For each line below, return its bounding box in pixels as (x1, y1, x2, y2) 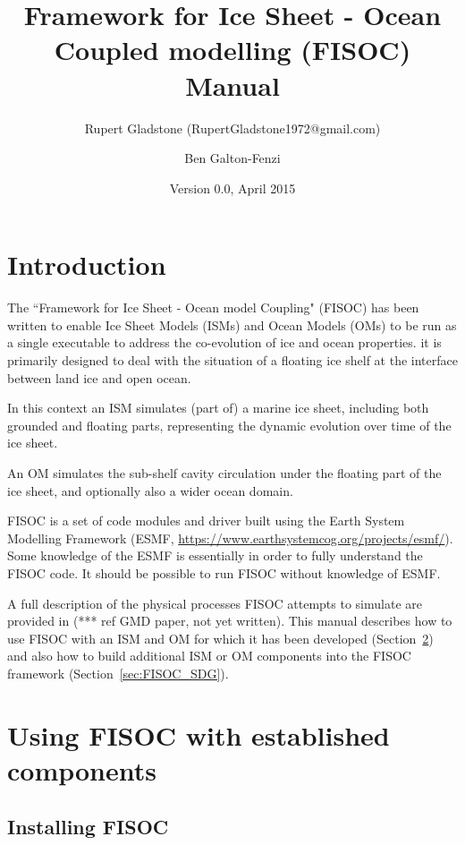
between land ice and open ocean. (7, 368, 191, 387)
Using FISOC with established (7, 716, 390, 753)
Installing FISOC (7, 813, 169, 841)
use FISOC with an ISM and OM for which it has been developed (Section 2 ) (7, 628, 434, 647)
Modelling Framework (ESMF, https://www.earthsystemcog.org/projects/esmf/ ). (7, 528, 453, 547)
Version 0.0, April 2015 (169, 178, 296, 197)
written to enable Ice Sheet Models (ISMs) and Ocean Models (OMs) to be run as (7, 315, 457, 334)
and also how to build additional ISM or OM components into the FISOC (7, 646, 411, 665)
